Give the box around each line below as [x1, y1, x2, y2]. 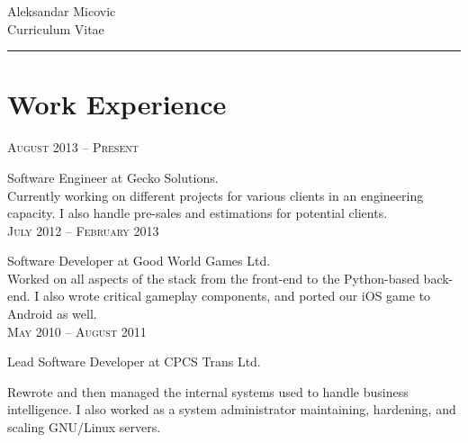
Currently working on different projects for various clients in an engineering [7, 185, 424, 204]
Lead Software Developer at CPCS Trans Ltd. [7, 352, 261, 371]
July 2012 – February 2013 [7, 221, 159, 240]
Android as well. [7, 304, 97, 323]
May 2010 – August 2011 [7, 321, 147, 340]
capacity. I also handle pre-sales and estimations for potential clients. [7, 203, 388, 222]
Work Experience [7, 86, 227, 122]
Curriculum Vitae [7, 19, 104, 38]
